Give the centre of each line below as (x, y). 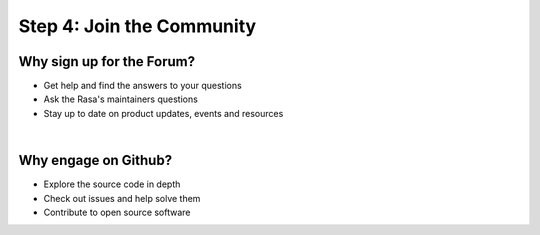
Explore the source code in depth (112, 184)
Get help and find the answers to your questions (142, 86)
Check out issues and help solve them (122, 198)
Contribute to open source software (117, 212)
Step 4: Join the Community (137, 26)
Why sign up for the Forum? (106, 61)
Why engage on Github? (95, 160)
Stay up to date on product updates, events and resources (163, 113)
